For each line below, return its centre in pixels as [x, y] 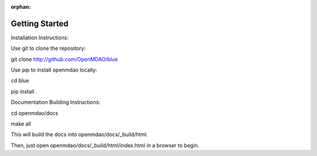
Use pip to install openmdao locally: [54, 70]
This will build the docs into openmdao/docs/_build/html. [80, 134]
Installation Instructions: [40, 38]
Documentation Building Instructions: [56, 102]
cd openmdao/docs [35, 113]
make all [21, 124]
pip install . [24, 91]
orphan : [21, 7]
